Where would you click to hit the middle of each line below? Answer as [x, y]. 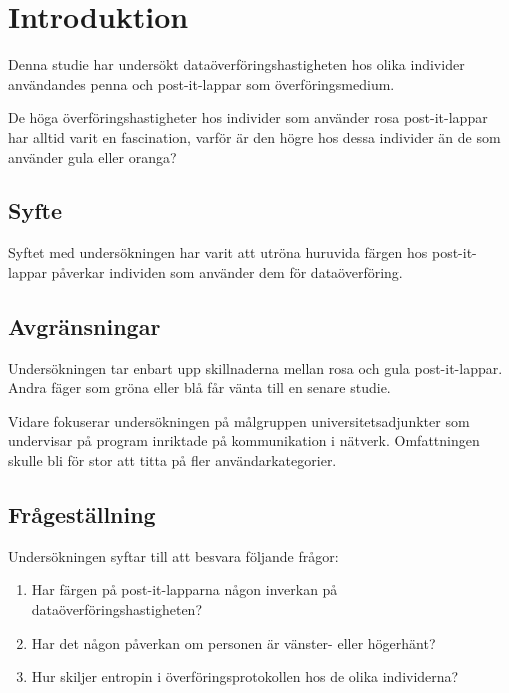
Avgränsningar [84, 325]
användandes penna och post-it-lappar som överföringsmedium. [201, 83]
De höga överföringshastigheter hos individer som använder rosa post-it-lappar [248, 117]
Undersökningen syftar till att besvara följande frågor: [173, 555]
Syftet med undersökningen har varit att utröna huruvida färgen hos [218, 252]
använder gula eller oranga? [92, 156]
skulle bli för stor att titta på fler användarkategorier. [172, 460]
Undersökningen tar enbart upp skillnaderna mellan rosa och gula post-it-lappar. [255, 367]
